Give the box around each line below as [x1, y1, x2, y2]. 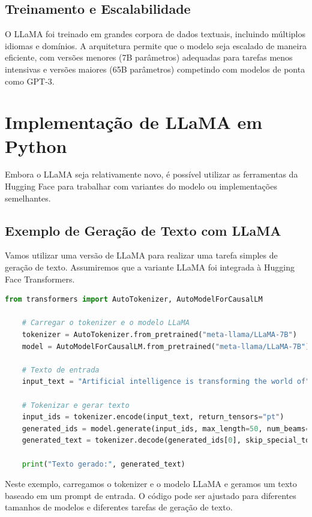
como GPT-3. [5, 74, 55, 87]
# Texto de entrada [22, 365, 100, 374]
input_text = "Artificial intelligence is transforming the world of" [22, 377, 310, 386]
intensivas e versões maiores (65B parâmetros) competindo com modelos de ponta [5, 62, 305, 75]
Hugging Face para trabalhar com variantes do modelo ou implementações [5, 180, 277, 193]
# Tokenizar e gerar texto [22, 401, 130, 410]
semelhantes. [5, 191, 51, 204]
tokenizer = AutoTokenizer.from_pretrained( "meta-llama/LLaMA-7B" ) [22, 330, 297, 339]
